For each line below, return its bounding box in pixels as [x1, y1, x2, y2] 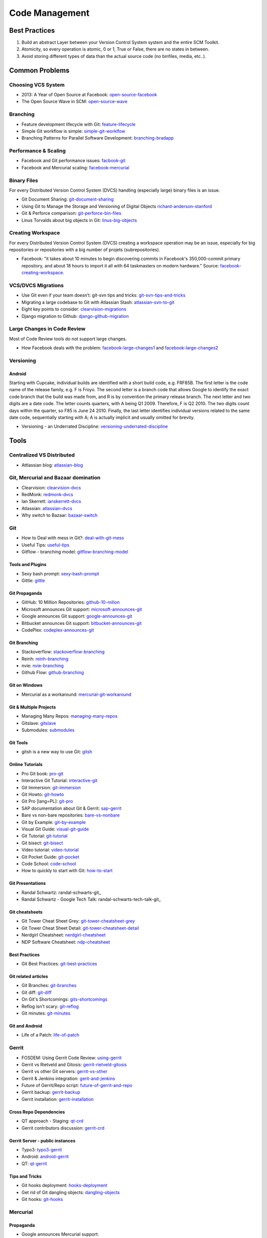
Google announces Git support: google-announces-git [21, 613, 133, 619]
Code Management [9, 7, 90, 18]
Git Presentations [9, 880, 46, 886]
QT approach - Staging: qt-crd [21, 1118, 84, 1124]
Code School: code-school [21, 861, 77, 867]
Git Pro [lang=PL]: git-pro [21, 798, 73, 804]
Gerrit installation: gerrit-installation [21, 1096, 94, 1102]
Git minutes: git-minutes [21, 1010, 71, 1016]
